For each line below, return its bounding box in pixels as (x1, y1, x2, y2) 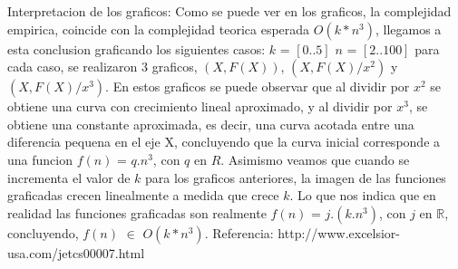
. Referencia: (204, 223, 274, 242)
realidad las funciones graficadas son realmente (7, 203, 267, 222)
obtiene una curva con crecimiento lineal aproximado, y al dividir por (7, 97, 393, 116)
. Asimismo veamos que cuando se (220, 149, 410, 168)
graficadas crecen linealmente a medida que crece (7, 186, 279, 205)
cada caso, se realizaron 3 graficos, (7, 57, 198, 76)
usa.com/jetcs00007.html (7, 243, 145, 262)
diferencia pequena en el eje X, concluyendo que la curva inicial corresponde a (7, 132, 441, 151)
